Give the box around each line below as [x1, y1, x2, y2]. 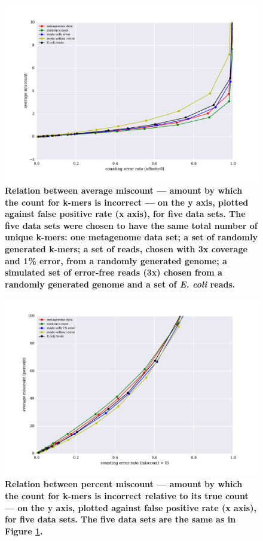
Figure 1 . [5, 524, 43, 537]
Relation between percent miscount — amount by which [5, 478, 243, 490]
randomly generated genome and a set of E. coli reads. [5, 277, 236, 290]
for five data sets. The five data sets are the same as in [5, 513, 236, 525]
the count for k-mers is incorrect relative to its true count [5, 490, 249, 502]
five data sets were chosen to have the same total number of [5, 219, 258, 231]
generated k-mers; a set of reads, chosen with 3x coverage [5, 243, 247, 255]
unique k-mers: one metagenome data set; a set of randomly [5, 231, 258, 243]
